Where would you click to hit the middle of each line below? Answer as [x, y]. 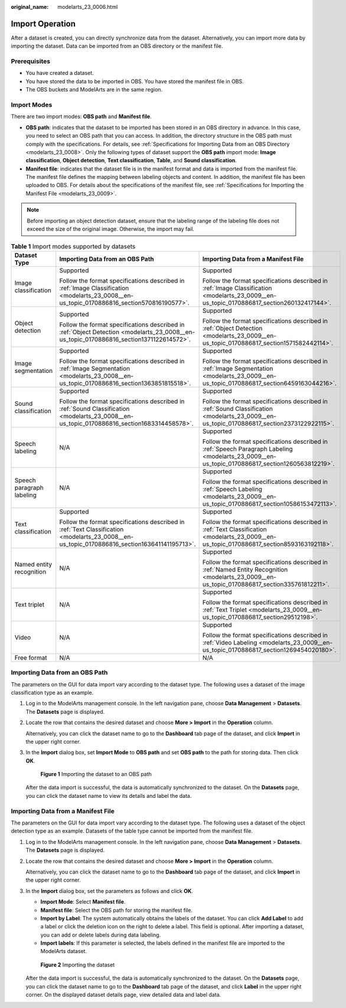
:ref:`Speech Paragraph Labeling [248, 449]
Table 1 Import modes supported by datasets [73, 246]
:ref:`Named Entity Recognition [245, 570]
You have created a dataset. [60, 73]
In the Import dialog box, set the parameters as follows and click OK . [109, 891]
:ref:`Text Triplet [225, 610]
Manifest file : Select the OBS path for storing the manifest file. [117, 910]
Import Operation [43, 24]
